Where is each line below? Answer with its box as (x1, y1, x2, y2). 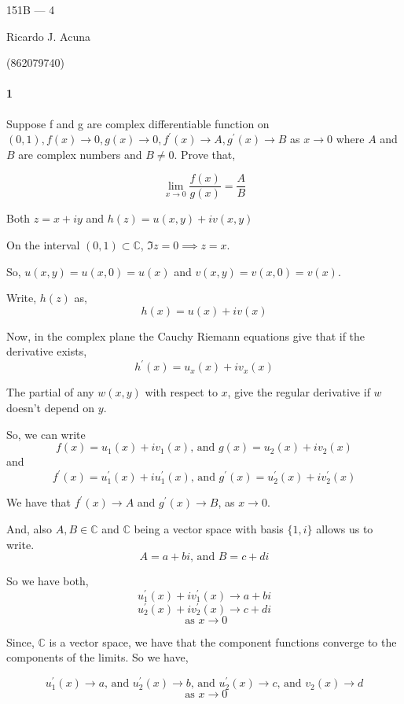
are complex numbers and (18, 146, 142, 162)
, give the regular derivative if (227, 384, 370, 400)
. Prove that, (174, 146, 236, 162)
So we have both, (6, 573, 89, 589)
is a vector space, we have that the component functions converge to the (49, 633, 397, 650)
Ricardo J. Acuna (6, 28, 90, 44)
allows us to (316, 520, 373, 536)
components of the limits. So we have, (6, 649, 189, 665)
